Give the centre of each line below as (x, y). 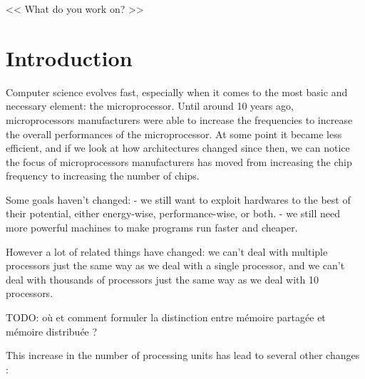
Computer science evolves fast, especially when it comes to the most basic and (177, 92)
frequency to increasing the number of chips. (103, 176)
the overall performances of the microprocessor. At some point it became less (174, 134)
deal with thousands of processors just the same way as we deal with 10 (162, 279)
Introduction (69, 57)
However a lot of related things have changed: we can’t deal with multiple (167, 251)
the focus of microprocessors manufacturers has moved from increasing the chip (179, 161)
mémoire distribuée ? (52, 331)
